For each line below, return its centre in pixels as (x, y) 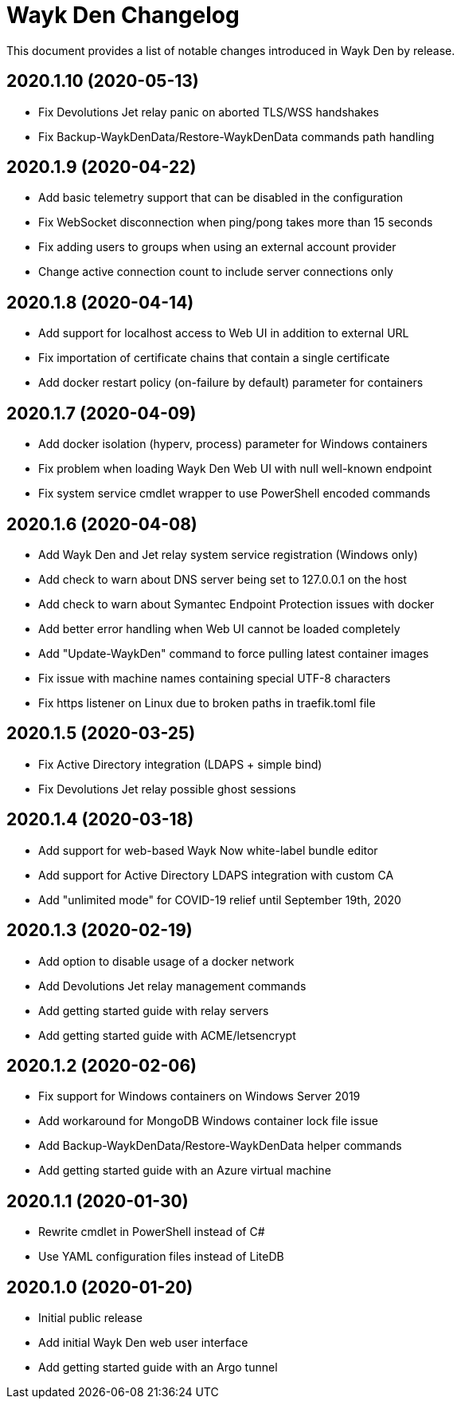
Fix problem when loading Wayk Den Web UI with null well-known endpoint (235, 469)
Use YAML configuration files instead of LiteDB (161, 1257)
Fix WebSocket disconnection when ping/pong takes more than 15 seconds (236, 222)
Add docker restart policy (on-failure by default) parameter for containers (231, 383)
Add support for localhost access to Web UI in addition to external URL (224, 333)
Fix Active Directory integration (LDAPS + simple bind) (180, 764)
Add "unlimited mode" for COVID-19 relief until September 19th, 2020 (220, 899)
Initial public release (91, 1318)
